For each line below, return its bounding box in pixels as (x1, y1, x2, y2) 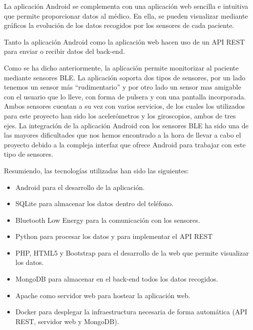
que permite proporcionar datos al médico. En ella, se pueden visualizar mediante (4, 10, 248, 21)
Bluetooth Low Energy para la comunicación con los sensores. (15, 214, 200, 225)
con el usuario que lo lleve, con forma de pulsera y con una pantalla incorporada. (4, 91, 246, 101)
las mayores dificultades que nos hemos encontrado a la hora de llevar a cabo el (4, 130, 241, 140)
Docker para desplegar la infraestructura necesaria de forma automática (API (15, 306, 248, 317)
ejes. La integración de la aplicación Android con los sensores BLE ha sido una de (4, 120, 249, 130)
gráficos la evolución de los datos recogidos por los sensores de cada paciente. (4, 20, 234, 30)
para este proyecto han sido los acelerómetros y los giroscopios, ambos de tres (4, 110, 236, 120)
